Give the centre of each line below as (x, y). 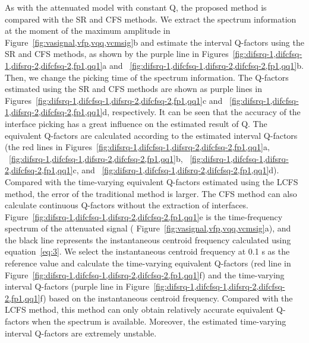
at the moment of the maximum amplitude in (88, 31)
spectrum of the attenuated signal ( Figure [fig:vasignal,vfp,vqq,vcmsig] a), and (148, 228)
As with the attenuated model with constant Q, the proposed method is (136, 7)
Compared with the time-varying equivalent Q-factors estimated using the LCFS (152, 181)
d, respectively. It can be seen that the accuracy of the (201, 112)
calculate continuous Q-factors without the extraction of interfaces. (127, 205)
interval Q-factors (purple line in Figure (77, 286)
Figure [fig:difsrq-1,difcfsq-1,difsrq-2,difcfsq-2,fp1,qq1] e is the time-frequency (144, 216)
